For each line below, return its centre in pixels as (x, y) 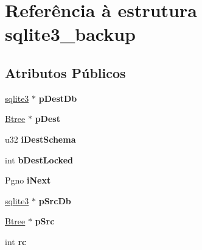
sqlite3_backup (71, 34)
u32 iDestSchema (40, 139)
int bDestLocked (39, 159)
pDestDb (58, 98)
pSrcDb (55, 200)
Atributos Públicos (65, 72)
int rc (16, 241)
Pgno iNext (28, 180)
